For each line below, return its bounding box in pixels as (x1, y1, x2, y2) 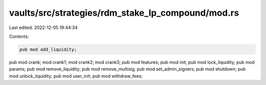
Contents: (9, 33, 29, 39)
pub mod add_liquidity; (19, 47, 77, 52)
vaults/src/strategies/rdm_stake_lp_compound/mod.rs (9, 7, 239, 18)
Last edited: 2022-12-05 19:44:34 (9, 25, 78, 30)
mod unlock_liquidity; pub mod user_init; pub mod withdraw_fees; (9, 73, 143, 79)
